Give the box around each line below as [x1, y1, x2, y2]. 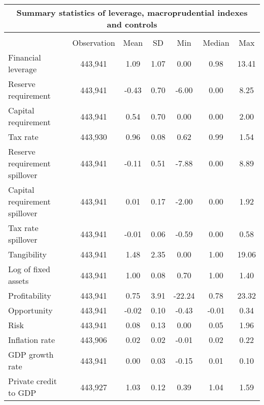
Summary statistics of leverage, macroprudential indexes [16, 7, 248, 18]
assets [8, 275, 29, 286]
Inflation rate [8, 334, 55, 345]
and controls [107, 18, 157, 30]
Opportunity [8, 304, 53, 316]
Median [203, 37, 229, 48]
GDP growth [8, 349, 54, 360]
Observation [72, 37, 115, 48]
